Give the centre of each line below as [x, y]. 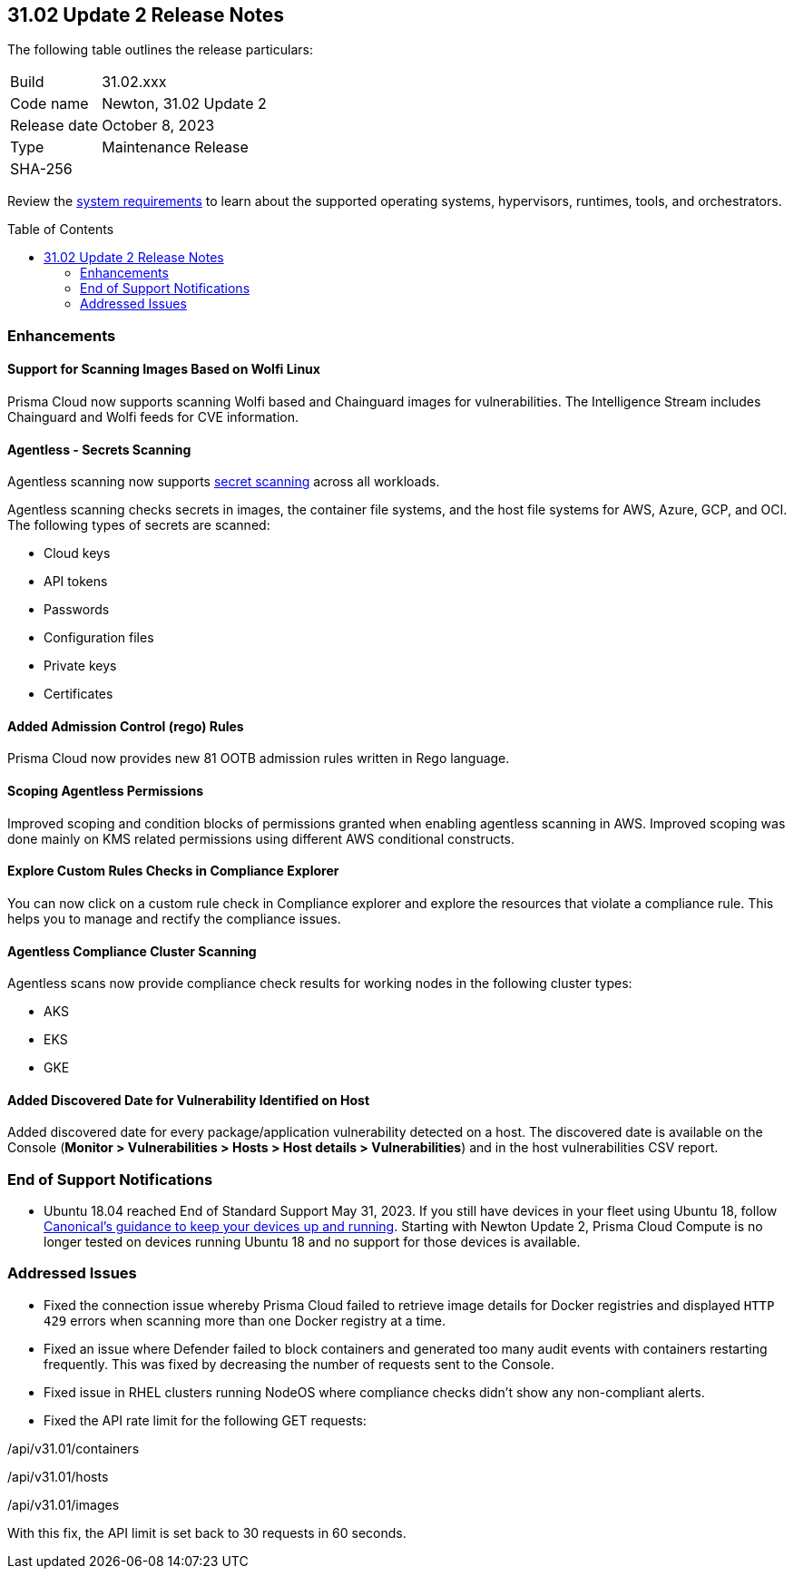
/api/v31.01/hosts [58, 1476]
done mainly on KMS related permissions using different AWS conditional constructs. [261, 838]
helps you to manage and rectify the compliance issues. [174, 918]
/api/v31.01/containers [74, 1448]
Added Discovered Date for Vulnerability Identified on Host [189, 1100]
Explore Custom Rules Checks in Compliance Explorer [173, 871]
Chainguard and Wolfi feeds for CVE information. [153, 417]
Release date [54, 126]
